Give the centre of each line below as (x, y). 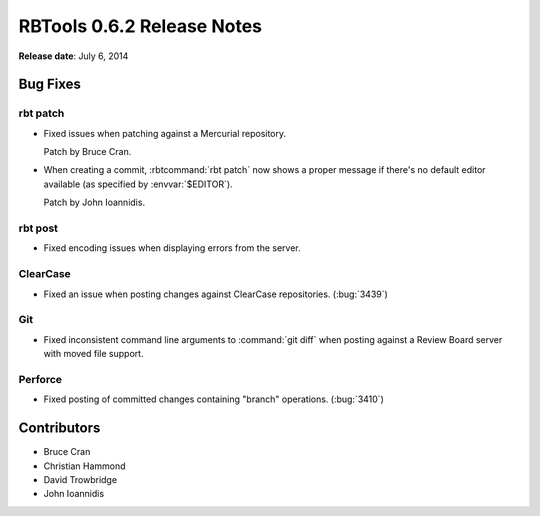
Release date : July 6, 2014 (73, 56)
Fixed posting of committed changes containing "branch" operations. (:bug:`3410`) (213, 399)
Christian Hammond (84, 466)
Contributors (59, 428)
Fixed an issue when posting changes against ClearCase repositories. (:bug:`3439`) (216, 294)
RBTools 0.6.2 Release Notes (140, 26)
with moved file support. (93, 354)
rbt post (38, 228)
